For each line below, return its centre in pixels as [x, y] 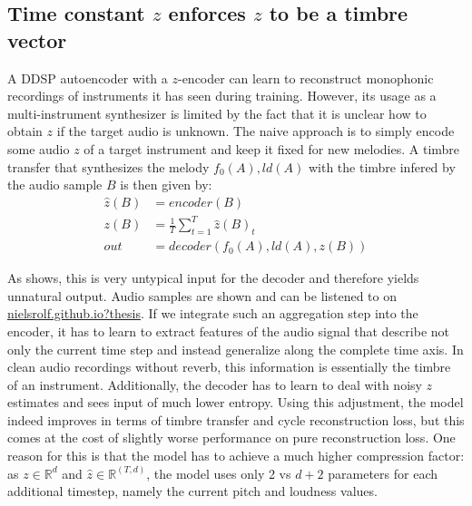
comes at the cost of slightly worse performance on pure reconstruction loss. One [231, 438]
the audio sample [55, 185]
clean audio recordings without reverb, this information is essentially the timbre [229, 367]
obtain [25, 131]
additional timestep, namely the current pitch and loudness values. [192, 491]
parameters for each [383, 473]
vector [37, 39]
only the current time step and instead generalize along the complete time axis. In [236, 349]
